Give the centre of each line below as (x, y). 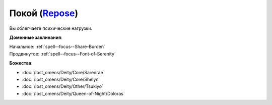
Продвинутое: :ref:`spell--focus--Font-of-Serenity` (62, 54)
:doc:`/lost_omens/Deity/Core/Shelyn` (61, 79)
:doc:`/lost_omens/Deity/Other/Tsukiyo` (62, 86)
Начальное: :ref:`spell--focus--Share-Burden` (57, 47)
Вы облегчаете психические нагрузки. (51, 28)
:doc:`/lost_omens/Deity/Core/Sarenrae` (63, 72)
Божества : (21, 63)
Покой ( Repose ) (44, 13)
